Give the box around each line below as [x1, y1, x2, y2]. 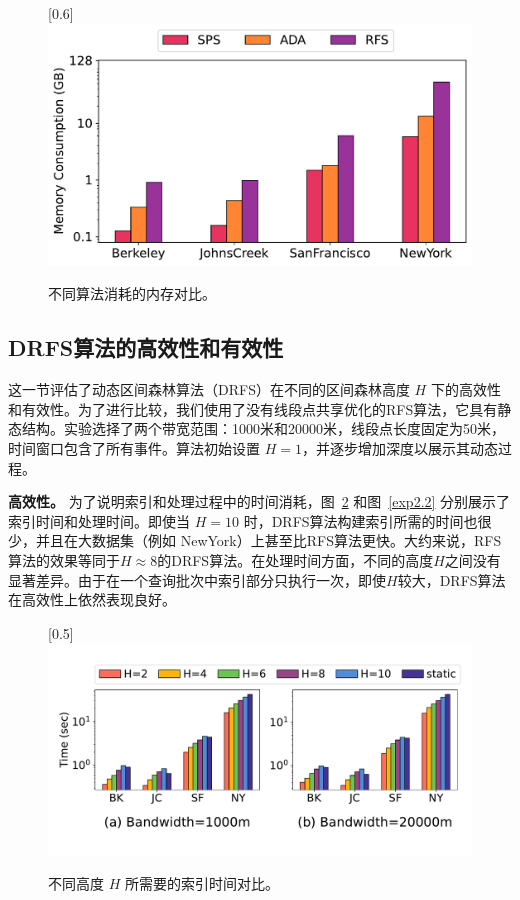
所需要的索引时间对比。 [124, 872, 279, 893]
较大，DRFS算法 [397, 569, 506, 590]
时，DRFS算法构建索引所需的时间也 [243, 510, 478, 531]
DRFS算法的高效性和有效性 [8, 332, 284, 363]
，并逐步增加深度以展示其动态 [301, 437, 498, 458]
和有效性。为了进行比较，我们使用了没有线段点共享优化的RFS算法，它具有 [8, 398, 498, 419]
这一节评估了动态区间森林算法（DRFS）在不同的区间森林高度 [8, 379, 410, 400]
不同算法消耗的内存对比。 [48, 283, 216, 304]
